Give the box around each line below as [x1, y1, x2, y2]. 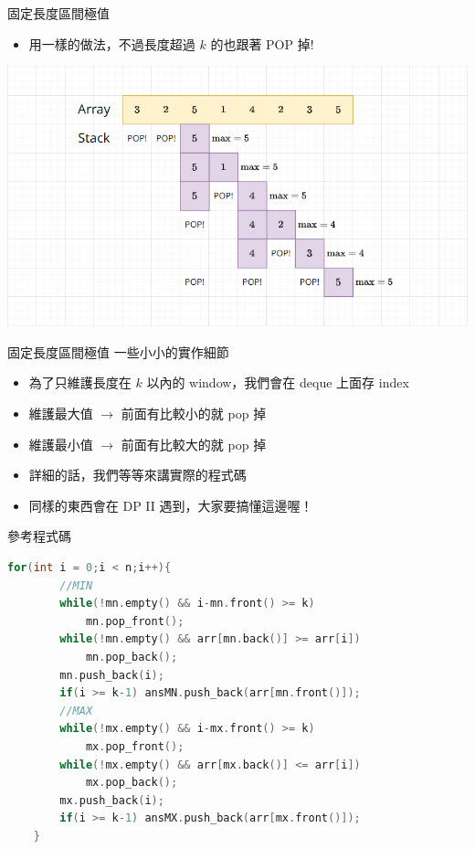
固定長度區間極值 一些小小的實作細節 [7, 342, 229, 361]
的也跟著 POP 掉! [210, 34, 314, 53]
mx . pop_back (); [85, 776, 178, 790]
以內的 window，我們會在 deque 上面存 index [146, 373, 409, 392]
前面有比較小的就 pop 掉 [121, 404, 267, 423]
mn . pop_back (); [85, 651, 178, 663]
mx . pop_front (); [85, 739, 185, 753]
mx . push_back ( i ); [59, 793, 164, 807]
